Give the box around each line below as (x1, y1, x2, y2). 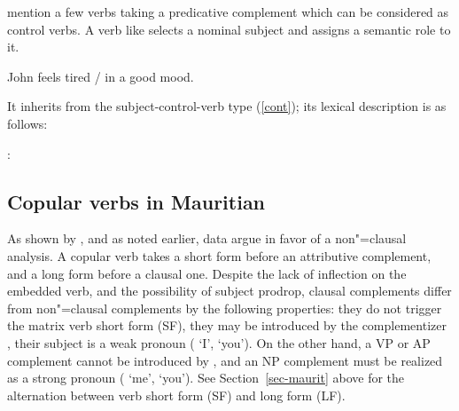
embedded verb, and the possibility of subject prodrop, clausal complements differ (7, 281, 452, 300)
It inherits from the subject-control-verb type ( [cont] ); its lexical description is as (7, 97, 447, 115)
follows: (7, 114, 48, 132)
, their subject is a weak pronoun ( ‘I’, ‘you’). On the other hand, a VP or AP (7, 333, 431, 352)
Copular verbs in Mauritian (7, 187, 266, 215)
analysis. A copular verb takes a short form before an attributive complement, (7, 246, 432, 265)
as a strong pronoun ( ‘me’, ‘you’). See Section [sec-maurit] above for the (7, 368, 405, 387)
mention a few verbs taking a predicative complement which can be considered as (7, 3, 449, 20)
